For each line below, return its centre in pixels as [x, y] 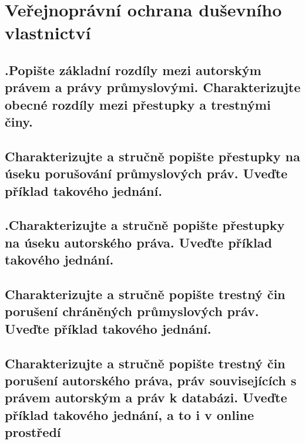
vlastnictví [48, 33]
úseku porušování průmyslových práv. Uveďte [146, 173]
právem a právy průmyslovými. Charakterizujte [153, 87]
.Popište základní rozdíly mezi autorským [133, 70]
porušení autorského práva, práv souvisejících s [151, 380]
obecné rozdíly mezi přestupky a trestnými [138, 104]
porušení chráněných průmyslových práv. [132, 311]
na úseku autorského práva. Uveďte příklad [138, 242]
